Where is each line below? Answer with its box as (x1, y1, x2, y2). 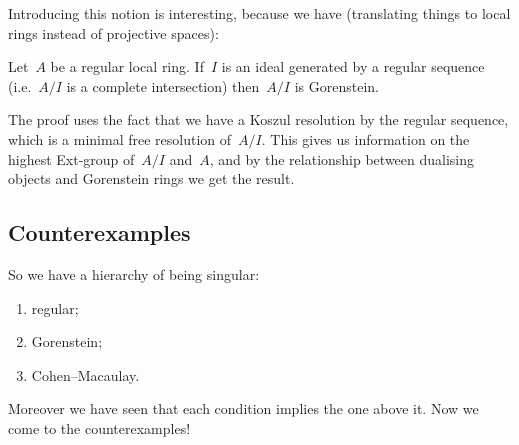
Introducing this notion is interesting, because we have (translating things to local (8, 3, 511, 23)
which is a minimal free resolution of (8, 128, 232, 149)
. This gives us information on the (261, 128, 470, 149)
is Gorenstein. (294, 75, 379, 96)
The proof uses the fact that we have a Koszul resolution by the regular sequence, (8, 109, 509, 130)
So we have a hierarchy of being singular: (8, 263, 260, 284)
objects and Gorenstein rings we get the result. (8, 168, 295, 189)
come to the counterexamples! (8, 417, 191, 438)
